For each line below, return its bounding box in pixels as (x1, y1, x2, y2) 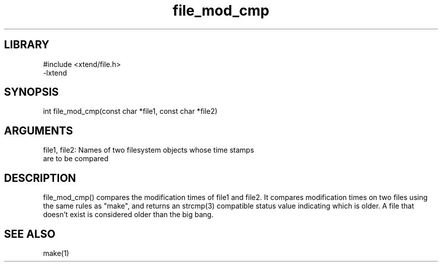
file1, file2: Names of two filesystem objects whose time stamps (43, 146, 254, 155)
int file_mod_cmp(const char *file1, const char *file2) (43, 107, 217, 116)
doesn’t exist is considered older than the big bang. (43, 210, 214, 219)
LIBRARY (4, 38, 49, 51)
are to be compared (43, 154, 108, 163)
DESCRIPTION (4, 171, 76, 184)
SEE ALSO (4, 227, 56, 240)
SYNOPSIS (4, 86, 59, 99)
